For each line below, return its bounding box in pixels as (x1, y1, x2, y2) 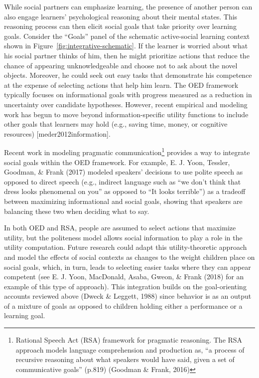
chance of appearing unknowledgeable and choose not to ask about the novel (4, 60, 238, 70)
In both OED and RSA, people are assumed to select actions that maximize (4, 222, 236, 233)
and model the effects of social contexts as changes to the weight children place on (4, 251, 255, 262)
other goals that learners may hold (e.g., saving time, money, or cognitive (4, 119, 228, 129)
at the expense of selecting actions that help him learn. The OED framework (4, 79, 239, 90)
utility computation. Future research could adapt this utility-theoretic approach (4, 242, 247, 252)
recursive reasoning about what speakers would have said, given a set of (15, 354, 235, 365)
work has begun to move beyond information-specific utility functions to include (4, 109, 249, 119)
